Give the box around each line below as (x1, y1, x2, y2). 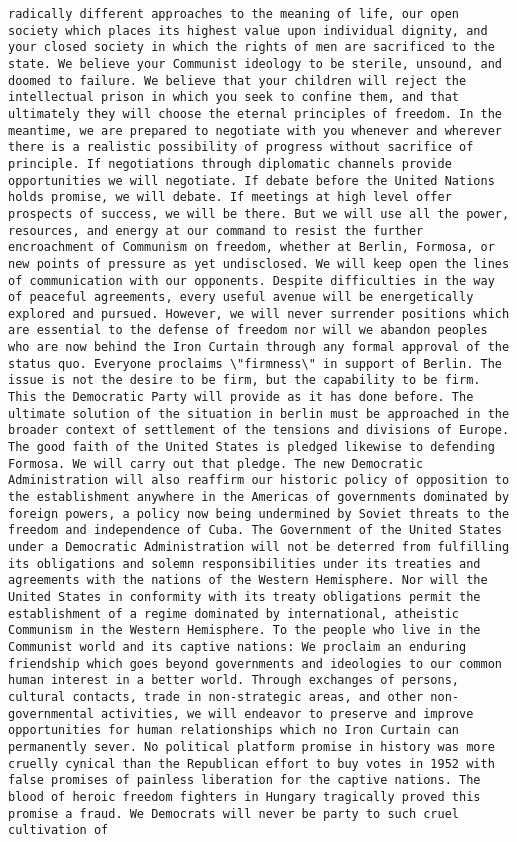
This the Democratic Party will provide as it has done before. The (8, 390, 474, 405)
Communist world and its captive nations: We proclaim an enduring (8, 639, 467, 654)
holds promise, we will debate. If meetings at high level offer (8, 190, 452, 205)
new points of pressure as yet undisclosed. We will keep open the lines (8, 256, 510, 271)
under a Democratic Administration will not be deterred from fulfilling (8, 540, 510, 554)
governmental (8, 706, 94, 721)
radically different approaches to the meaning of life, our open (8, 7, 460, 21)
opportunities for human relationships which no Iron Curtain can (8, 723, 460, 738)
